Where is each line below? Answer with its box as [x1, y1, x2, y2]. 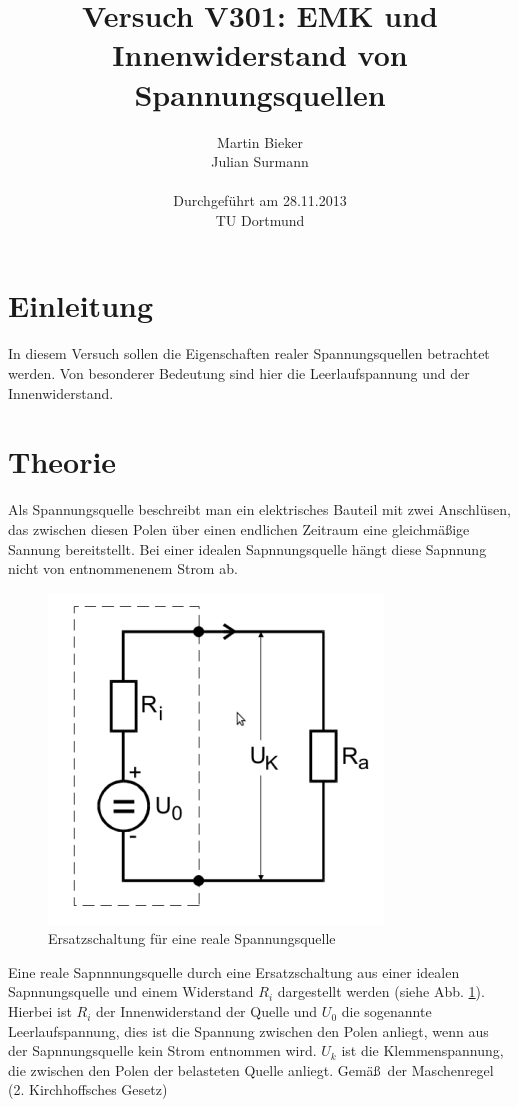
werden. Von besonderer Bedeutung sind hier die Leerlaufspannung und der [8, 363, 470, 383]
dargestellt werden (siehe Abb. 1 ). [277, 981, 485, 1002]
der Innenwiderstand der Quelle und [96, 1001, 318, 1022]
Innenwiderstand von [112, 34, 408, 75]
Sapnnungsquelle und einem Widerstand [8, 981, 254, 1002]
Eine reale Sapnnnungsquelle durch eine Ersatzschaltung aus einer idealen [8, 961, 460, 982]
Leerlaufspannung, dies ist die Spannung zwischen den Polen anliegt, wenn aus [8, 1020, 489, 1041]
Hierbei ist [8, 1001, 72, 1022]
